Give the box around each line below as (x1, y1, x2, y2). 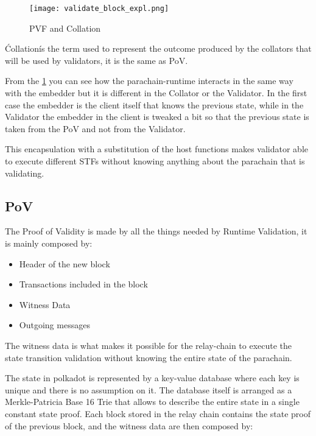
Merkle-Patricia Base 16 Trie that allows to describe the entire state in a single (5, 395, 300, 408)
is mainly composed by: (5, 236, 93, 249)
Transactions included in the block (19, 278, 148, 290)
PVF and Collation (29, 21, 101, 34)
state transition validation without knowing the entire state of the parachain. (5, 351, 292, 364)
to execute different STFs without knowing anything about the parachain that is (5, 155, 305, 167)
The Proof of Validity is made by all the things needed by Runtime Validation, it (5, 225, 307, 237)
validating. (5, 166, 44, 179)
